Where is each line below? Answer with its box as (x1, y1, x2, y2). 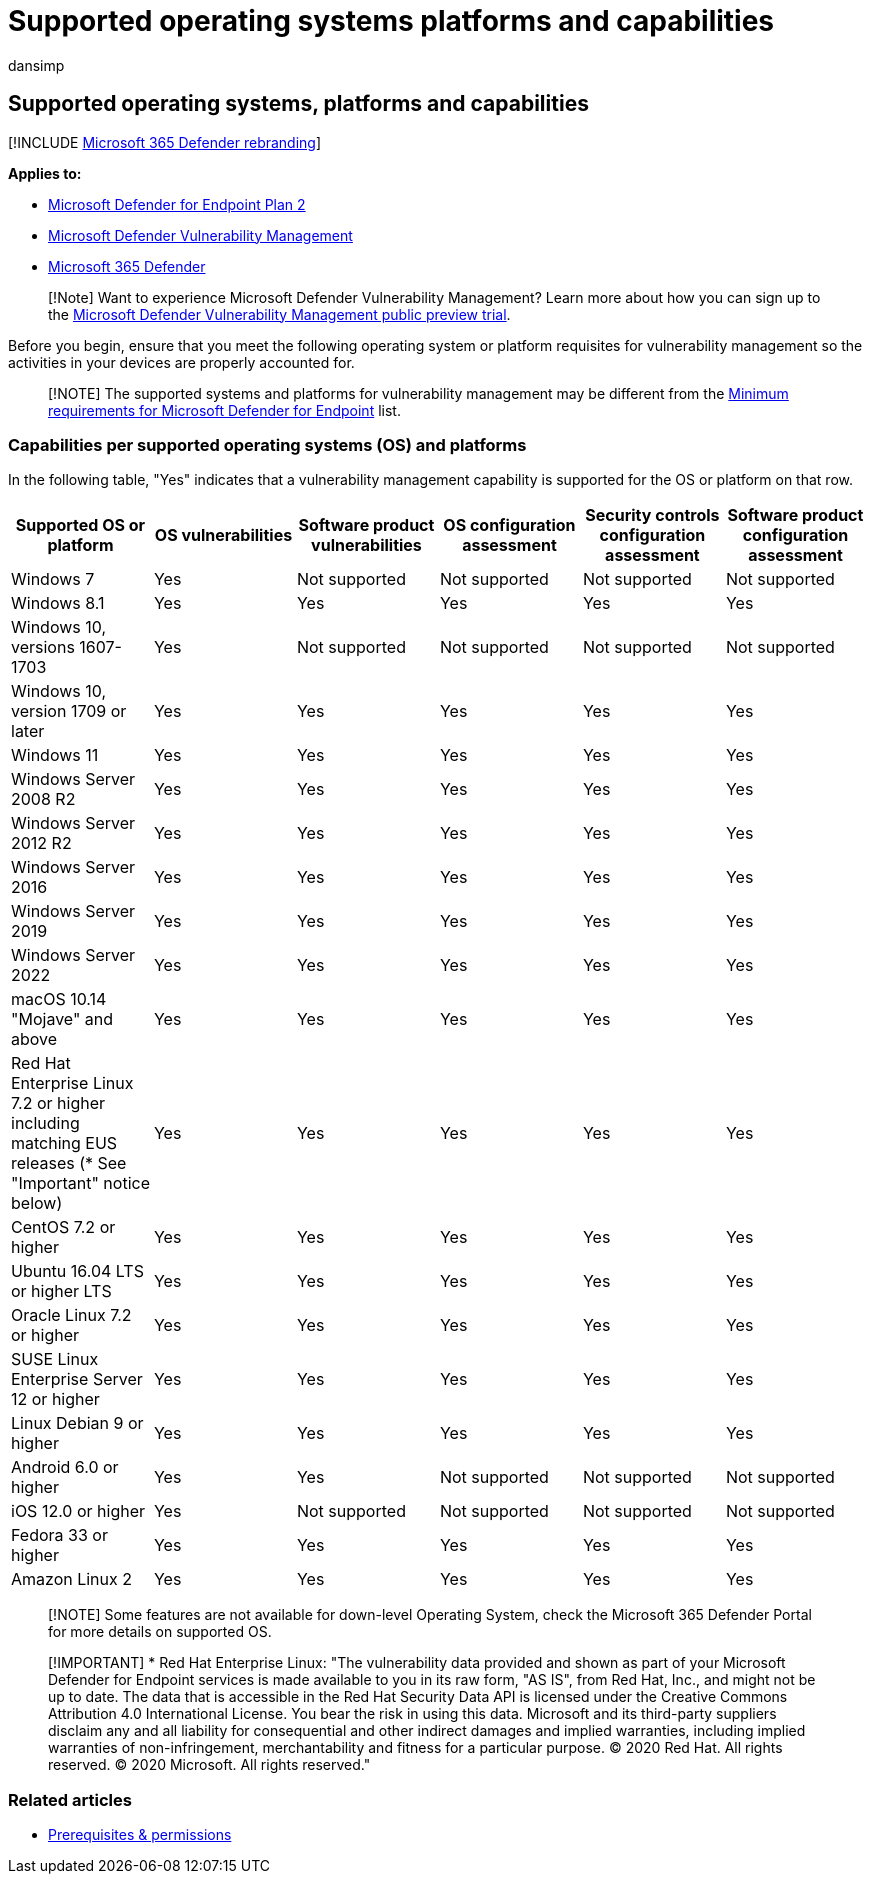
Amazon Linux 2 (11, 1569, 133, 1590)
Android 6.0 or (11, 1457, 119, 1478)
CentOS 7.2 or (11, 1217, 116, 1238)
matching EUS (11, 1133, 118, 1154)
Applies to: (8, 164, 82, 182)
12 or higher (11, 1389, 100, 1410)
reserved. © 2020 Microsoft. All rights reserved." (48, 1756, 371, 1774)
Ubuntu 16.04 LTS (11, 1261, 144, 1282)
